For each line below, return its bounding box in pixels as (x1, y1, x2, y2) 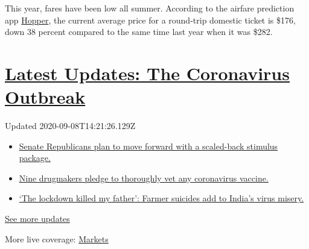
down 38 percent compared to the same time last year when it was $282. (5, 25, 273, 38)
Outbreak (5, 84, 86, 109)
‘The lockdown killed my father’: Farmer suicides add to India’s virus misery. (19, 192, 304, 204)
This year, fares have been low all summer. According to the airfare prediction (5, 2, 295, 14)
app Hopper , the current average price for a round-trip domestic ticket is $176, (5, 13, 296, 26)
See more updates (5, 212, 70, 225)
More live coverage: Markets (5, 232, 109, 245)
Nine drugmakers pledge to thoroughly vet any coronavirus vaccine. (19, 171, 269, 184)
